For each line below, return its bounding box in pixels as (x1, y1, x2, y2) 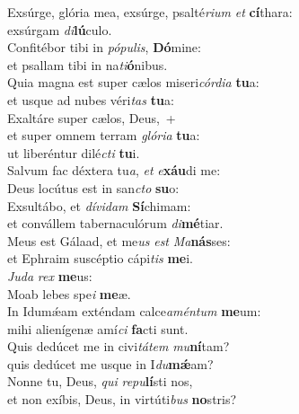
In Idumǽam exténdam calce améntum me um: (7, 302, 261, 321)
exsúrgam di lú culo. (7, 20, 112, 39)
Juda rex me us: (7, 266, 92, 285)
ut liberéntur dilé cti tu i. (7, 143, 140, 162)
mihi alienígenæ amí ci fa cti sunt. (7, 319, 189, 338)
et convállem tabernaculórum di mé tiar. (7, 214, 224, 233)
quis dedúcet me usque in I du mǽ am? (7, 354, 214, 373)
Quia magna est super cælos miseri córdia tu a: (7, 73, 259, 92)
